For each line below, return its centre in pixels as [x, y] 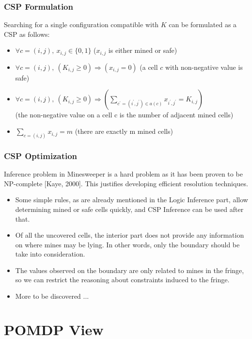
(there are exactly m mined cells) [124, 131]
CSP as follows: [27, 34]
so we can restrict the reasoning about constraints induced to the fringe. [122, 280]
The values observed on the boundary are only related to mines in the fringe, [130, 270]
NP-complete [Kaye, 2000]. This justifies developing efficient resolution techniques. [126, 183]
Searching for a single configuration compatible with [81, 24]
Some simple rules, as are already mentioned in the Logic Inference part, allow [132, 200]
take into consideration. [50, 254]
